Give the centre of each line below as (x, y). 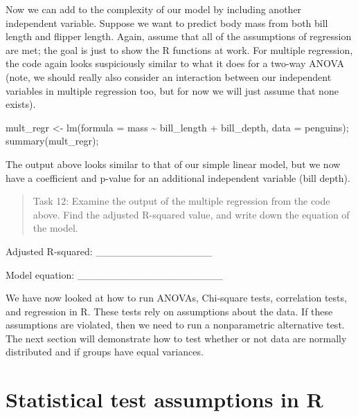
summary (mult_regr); (52, 141)
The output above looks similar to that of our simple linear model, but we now (173, 164)
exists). (21, 104)
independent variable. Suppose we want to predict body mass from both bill (167, 22)
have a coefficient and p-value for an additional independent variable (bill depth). (178, 177)
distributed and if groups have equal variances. (105, 352)
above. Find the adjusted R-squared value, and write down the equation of (191, 214)
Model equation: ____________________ (114, 274)
